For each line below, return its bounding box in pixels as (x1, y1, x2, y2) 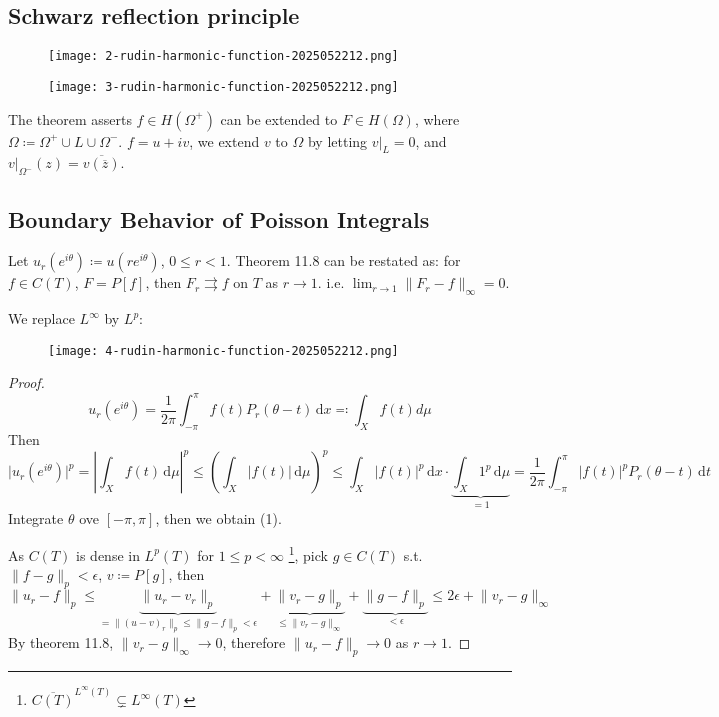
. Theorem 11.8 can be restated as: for (226, 250, 461, 271)
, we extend (189, 130, 260, 151)
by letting (307, 130, 368, 151)
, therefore (222, 632, 286, 653)
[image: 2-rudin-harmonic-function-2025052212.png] (48, 49, 399, 64)
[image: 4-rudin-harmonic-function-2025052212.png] (48, 343, 399, 358)
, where (414, 108, 460, 129)
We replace (8, 308, 75, 329)
